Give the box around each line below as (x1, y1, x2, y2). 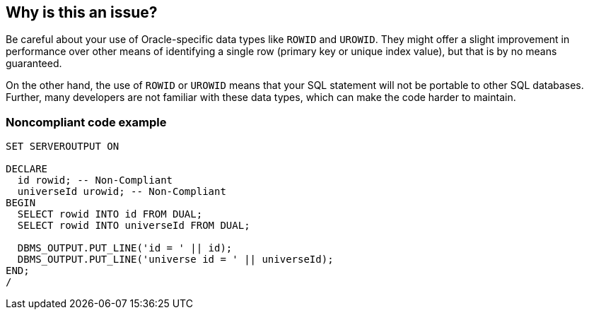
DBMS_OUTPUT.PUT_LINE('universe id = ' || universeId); (17, 254, 334, 266)
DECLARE (6, 163, 48, 175)
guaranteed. (6, 57, 62, 70)
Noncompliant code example (6, 114, 167, 129)
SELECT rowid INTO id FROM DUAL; (17, 208, 203, 220)
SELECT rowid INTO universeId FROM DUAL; (17, 220, 250, 232)
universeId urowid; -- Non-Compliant (17, 186, 226, 198)
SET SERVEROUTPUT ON (6, 141, 119, 153)
